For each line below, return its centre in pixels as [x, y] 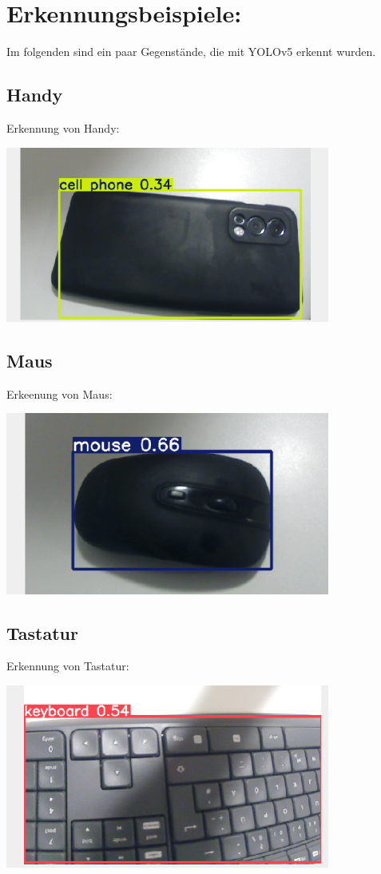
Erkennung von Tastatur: [68, 666]
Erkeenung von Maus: [60, 393]
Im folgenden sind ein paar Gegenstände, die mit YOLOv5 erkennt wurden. [191, 52]
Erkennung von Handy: [63, 127]
